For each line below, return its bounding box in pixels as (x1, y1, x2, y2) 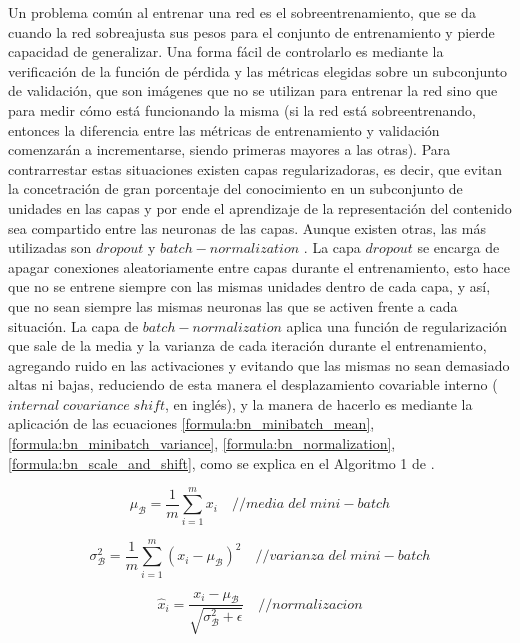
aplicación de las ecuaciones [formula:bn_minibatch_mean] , (8, 413, 375, 434)
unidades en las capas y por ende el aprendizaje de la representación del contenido (8, 197, 512, 218)
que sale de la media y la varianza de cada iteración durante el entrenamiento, (8, 335, 487, 356)
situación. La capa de (8, 315, 139, 336)
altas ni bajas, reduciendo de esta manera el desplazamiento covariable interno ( (8, 374, 498, 395)
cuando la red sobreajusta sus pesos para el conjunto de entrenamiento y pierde (8, 21, 495, 42)
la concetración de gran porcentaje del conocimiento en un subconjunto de (8, 178, 463, 199)
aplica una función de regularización (286, 315, 508, 336)
